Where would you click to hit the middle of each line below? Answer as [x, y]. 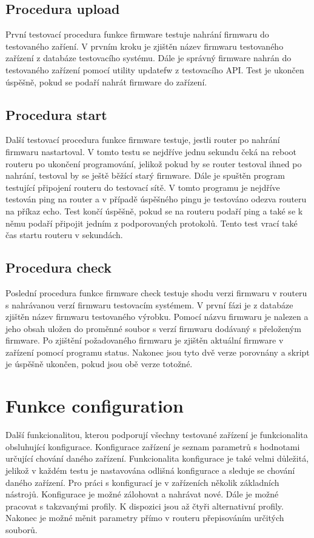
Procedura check [58, 267]
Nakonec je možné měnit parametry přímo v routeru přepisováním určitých [145, 518]
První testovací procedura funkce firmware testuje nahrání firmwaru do [137, 34]
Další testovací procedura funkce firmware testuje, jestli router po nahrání [143, 140]
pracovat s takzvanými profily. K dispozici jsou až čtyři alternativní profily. [145, 506]
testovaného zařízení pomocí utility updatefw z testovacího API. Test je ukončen [155, 69]
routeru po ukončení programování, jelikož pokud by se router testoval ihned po [154, 163]
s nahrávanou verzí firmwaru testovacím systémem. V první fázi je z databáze [149, 304]
